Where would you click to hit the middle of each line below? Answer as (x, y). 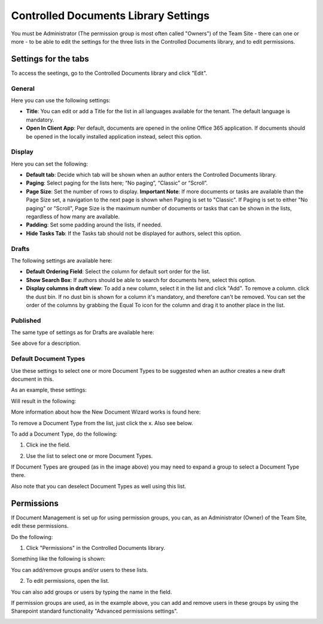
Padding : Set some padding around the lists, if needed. (94, 225)
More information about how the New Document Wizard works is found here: (106, 412)
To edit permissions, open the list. (68, 581)
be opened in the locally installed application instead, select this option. (114, 136)
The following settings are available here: (62, 261)
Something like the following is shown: (58, 559)
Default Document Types (48, 359)
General (23, 88)
